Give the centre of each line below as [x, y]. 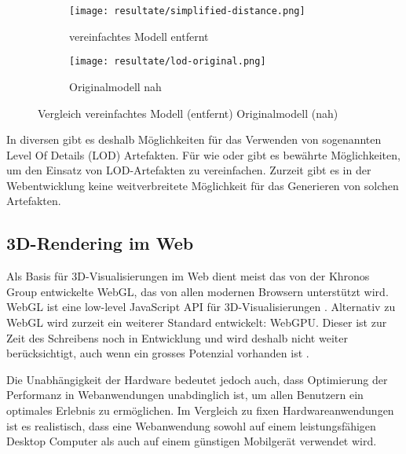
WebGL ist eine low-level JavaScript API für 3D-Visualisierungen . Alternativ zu [201, 307]
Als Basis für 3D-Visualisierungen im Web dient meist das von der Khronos [188, 276]
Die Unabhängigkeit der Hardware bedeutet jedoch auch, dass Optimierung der [197, 379]
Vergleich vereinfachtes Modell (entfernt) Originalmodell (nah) [188, 113]
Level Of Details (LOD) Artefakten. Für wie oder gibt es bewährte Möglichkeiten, [203, 154]
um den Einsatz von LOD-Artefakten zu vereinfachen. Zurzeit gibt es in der [189, 170]
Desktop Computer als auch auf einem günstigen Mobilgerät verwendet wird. [192, 441]
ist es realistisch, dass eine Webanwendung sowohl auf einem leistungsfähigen [191, 425]
